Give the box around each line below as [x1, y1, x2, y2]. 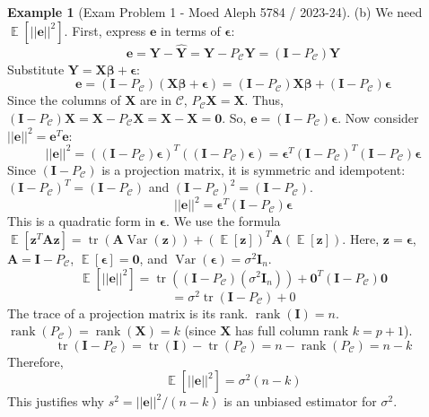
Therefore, [7, 352, 64, 370]
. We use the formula [165, 212, 281, 230]
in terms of [161, 21, 221, 39]
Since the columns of [7, 91, 121, 109]
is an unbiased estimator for [223, 392, 377, 411]
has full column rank [235, 321, 349, 340]
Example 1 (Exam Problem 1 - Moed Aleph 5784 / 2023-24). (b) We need [7, 3, 423, 21]
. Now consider [337, 109, 419, 126]
